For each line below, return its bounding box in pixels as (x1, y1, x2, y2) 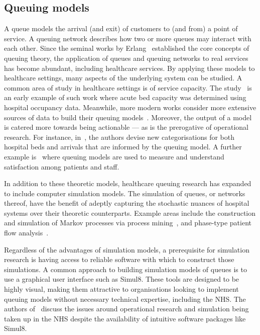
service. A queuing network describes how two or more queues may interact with (4, 33, 251, 43)
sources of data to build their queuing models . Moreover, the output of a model (4, 112, 252, 122)
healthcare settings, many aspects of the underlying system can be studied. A (4, 72, 242, 83)
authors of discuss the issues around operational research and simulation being (4, 303, 249, 314)
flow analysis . (4, 227, 49, 238)
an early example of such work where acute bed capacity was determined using (4, 92, 246, 103)
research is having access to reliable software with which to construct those (4, 254, 234, 265)
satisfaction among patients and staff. (4, 161, 119, 172)
